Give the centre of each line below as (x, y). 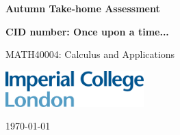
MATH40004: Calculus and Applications (90, 54)
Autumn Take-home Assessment (83, 8)
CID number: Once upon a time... (87, 31)
